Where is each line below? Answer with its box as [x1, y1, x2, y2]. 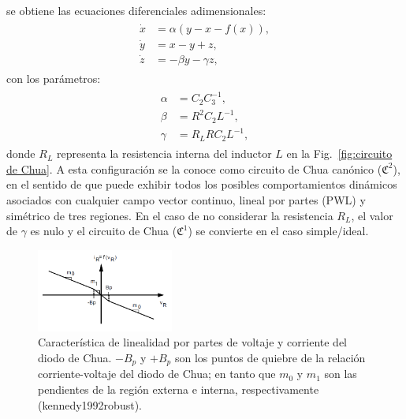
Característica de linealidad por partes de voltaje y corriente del [38, 334, 347, 350]
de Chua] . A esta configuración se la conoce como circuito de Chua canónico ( [6, 160, 382, 177]
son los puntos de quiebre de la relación [174, 349, 366, 365]
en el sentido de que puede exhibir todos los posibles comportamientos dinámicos [6, 176, 397, 193]
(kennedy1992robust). [38, 396, 142, 413]
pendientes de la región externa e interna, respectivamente [38, 381, 319, 398]
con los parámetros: [6, 70, 101, 87]
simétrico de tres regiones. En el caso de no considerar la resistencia [6, 207, 333, 223]
